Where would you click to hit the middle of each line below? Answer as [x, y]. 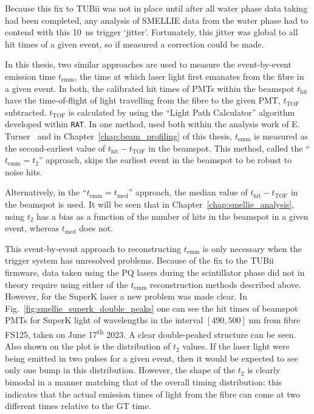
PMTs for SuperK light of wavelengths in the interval [104, 320]
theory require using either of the [67, 284]
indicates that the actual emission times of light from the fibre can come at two [153, 394]
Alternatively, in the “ [46, 192]
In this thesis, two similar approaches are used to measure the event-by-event [148, 64]
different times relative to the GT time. [78, 406]
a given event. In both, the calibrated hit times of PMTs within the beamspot [150, 88]
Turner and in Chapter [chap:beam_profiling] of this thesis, [119, 136]
